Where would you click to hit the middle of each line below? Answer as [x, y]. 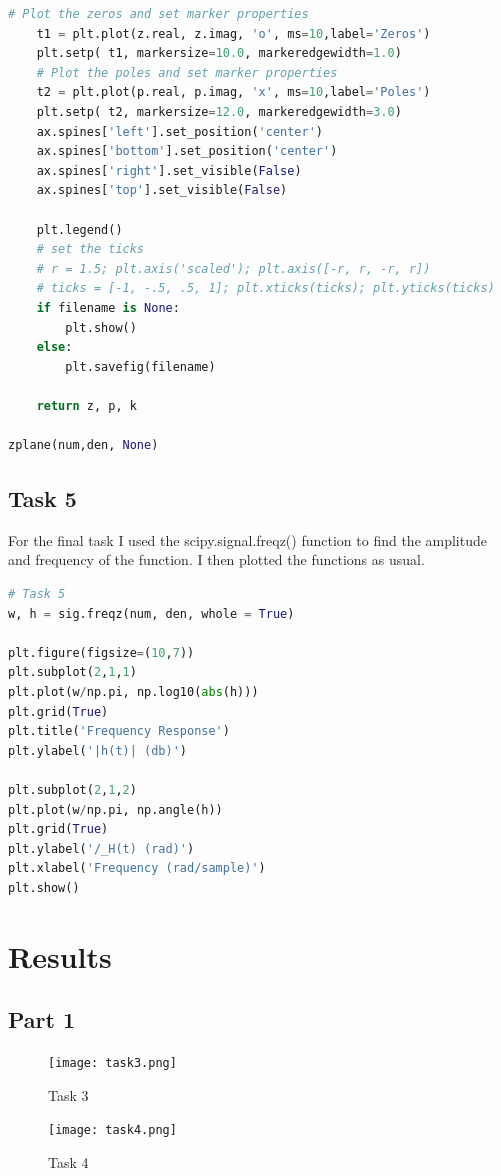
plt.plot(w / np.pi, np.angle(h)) [115, 809]
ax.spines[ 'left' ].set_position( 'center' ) [180, 131]
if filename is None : [108, 307]
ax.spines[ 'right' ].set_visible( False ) [169, 170]
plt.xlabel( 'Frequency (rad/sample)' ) [137, 868]
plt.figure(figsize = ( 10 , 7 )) [101, 652]
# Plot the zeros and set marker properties [158, 14]
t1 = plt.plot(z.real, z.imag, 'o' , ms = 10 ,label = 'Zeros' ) [233, 33]
